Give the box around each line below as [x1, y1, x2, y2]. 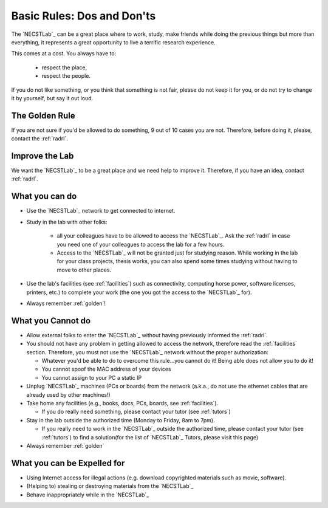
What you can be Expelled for [11, 458, 125, 468]
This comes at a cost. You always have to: [11, 50, 117, 57]
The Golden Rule [11, 110, 75, 121]
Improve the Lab [11, 151, 74, 161]
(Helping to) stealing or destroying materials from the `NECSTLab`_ [26, 482, 194, 490]
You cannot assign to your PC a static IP [41, 374, 142, 381]
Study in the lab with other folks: [26, 218, 108, 225]
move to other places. [56, 266, 112, 273]
